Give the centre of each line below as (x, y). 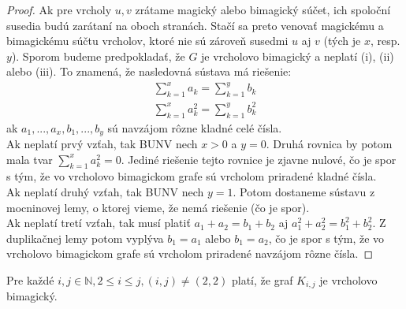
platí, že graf (262, 280)
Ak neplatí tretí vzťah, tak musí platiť (99, 223)
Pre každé (30, 280)
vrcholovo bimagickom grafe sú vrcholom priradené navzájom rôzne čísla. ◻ (190, 253)
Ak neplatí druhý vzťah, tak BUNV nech (105, 192)
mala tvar (30, 159)
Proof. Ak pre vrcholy (59, 9)
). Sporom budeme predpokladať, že (98, 56)
